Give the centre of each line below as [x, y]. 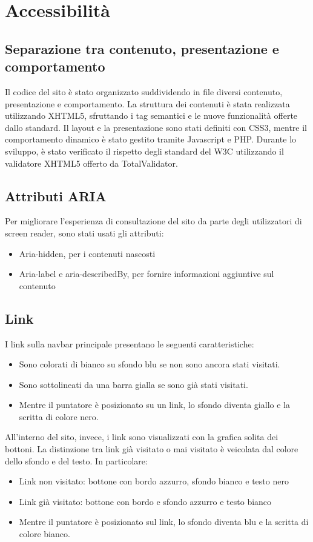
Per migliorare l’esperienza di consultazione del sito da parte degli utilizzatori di [153, 221]
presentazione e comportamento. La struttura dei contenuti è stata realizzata [147, 103]
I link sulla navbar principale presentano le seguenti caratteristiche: [130, 343]
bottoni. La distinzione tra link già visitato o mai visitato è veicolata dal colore [152, 449]
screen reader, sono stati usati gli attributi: [84, 233]
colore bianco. [44, 534]
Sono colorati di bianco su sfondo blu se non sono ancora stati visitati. [150, 364]
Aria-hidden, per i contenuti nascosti [87, 253]
